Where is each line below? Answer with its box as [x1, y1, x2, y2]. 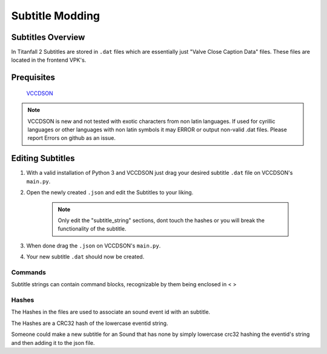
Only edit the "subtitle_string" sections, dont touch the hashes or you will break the [58, 217, 265, 224]
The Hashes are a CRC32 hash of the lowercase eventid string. [11, 320, 168, 327]
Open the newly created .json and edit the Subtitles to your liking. [26, 189, 194, 196]
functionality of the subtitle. [58, 225, 127, 232]
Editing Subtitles [11, 153, 75, 163]
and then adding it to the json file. [11, 339, 95, 346]
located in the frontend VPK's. [11, 56, 87, 64]
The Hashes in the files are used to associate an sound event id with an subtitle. [11, 309, 211, 316]
